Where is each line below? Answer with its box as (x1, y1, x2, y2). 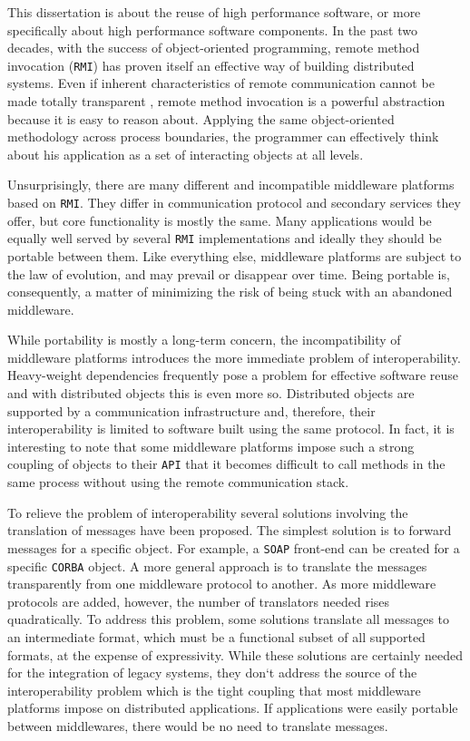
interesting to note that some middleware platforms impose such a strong (7, 436, 415, 455)
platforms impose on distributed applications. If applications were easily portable (7, 698, 458, 717)
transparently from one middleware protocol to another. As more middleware (7, 574, 436, 593)
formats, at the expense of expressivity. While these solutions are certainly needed (7, 645, 463, 664)
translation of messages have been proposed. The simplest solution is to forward (7, 521, 452, 540)
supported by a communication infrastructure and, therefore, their (7, 401, 376, 420)
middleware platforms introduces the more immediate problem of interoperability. (7, 347, 461, 366)
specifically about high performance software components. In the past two (7, 20, 417, 39)
